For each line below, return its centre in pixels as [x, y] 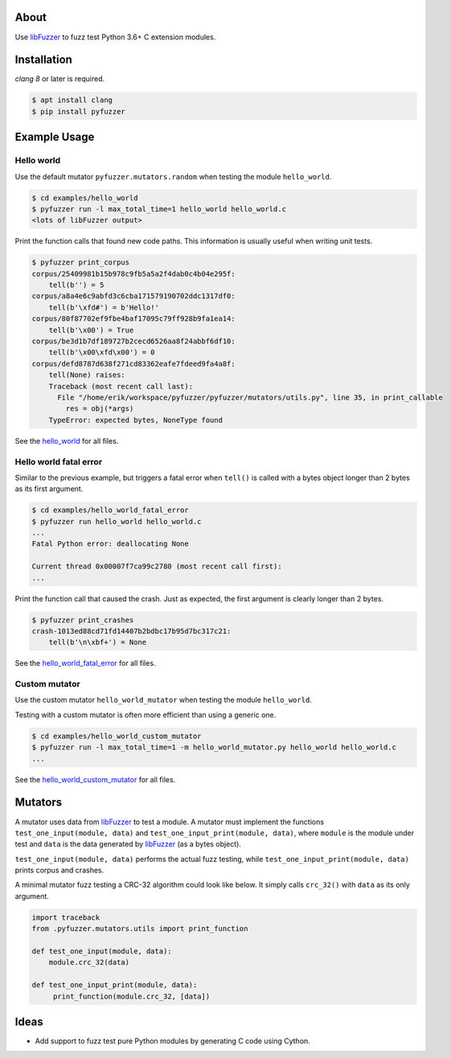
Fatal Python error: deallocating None [110, 544]
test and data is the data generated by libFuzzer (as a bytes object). [128, 844]
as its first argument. [49, 489]
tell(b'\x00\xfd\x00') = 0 [102, 353]
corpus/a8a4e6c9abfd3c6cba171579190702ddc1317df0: [134, 296]
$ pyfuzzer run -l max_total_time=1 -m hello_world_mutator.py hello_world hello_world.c [214, 747]
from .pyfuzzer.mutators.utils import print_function [140, 929]
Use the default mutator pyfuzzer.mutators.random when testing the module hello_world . [173, 176]
